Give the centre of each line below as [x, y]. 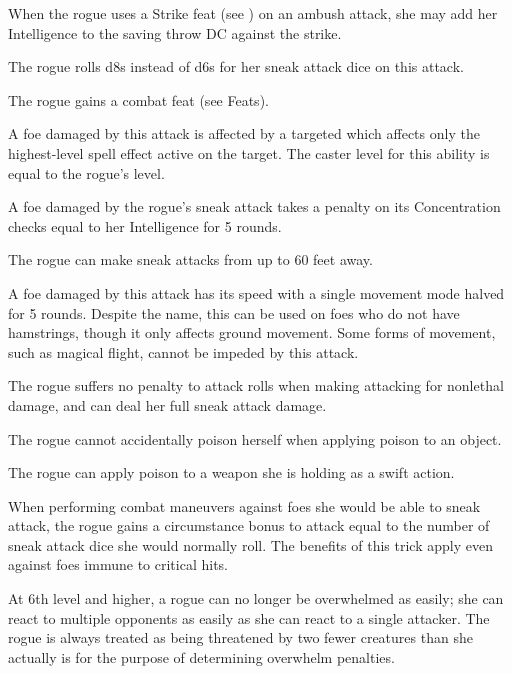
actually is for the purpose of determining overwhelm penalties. [201, 656]
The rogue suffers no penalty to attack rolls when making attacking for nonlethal [256, 385]
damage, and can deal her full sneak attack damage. [167, 404]
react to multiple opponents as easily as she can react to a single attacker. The [249, 617]
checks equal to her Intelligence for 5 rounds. [145, 225]
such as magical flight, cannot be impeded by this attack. [183, 351]
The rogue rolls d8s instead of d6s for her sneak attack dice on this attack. [236, 66]
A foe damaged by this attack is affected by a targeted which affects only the [244, 133]
